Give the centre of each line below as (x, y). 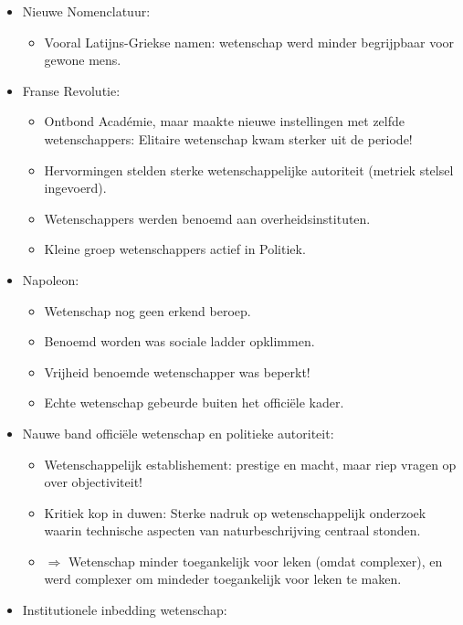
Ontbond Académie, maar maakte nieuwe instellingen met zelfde (225, 121)
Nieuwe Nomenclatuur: (86, 11)
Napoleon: (51, 279)
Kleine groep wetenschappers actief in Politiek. (175, 249)
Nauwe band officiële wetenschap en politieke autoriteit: (178, 433)
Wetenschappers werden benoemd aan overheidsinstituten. (207, 218)
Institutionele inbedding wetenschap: (125, 610)
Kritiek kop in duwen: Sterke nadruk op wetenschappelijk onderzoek (235, 512)
